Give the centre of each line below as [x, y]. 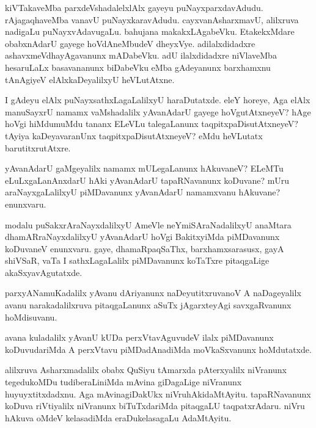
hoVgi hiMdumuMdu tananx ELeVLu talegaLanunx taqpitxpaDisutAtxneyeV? [152, 124]
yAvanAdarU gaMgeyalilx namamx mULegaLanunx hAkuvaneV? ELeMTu [144, 168]
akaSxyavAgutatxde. [44, 272]
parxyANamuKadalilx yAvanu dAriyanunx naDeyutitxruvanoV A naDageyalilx [153, 293]
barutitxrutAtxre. [38, 147]
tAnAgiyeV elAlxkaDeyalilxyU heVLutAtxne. [90, 79]
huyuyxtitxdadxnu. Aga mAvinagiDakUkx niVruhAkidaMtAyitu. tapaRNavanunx [158, 394]
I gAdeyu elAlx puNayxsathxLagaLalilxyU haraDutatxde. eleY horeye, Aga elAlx [158, 100]
